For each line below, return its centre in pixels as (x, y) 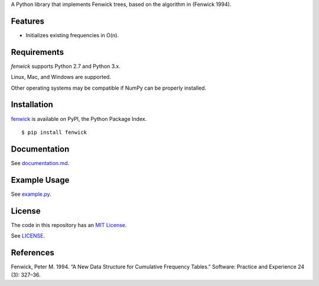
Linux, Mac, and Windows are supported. (61, 77)
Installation (32, 105)
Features (27, 21)
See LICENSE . (28, 236)
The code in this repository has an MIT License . (69, 225)
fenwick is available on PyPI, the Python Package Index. (79, 119)
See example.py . (31, 194)
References (32, 253)
